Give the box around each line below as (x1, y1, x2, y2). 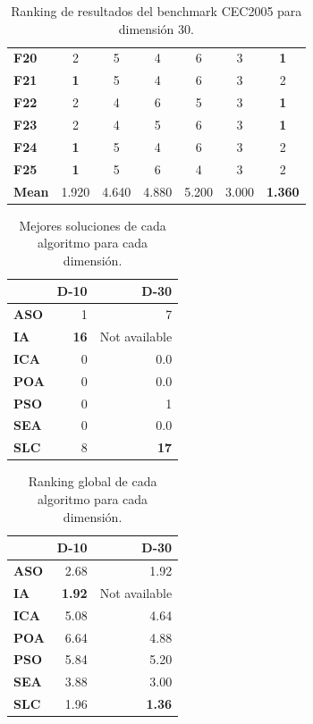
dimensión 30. (118, 19, 194, 38)
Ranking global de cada (28, 472, 157, 491)
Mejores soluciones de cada (19, 215, 166, 234)
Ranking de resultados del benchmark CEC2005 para (11, 2, 302, 20)
